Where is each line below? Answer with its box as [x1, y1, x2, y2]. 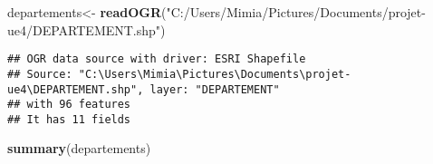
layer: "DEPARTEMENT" [149, 82, 280, 96]
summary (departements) [7, 139, 151, 158]
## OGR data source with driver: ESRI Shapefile [7, 53, 306, 66]
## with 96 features [7, 98, 131, 111]
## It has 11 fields [7, 112, 131, 126]
